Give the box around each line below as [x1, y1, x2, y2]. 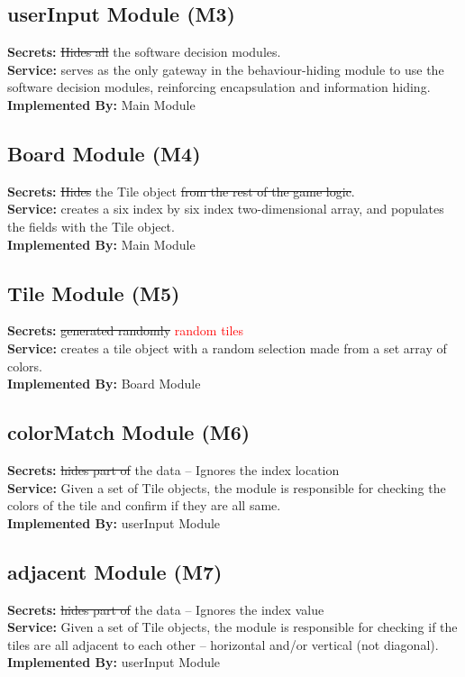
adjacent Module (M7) [7, 557, 223, 585]
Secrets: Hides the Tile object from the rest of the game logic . [7, 181, 355, 200]
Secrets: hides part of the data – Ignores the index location [7, 460, 340, 479]
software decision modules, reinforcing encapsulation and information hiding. [7, 78, 431, 96]
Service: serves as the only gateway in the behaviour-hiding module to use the [7, 59, 444, 78]
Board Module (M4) [7, 139, 201, 167]
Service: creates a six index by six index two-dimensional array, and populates [7, 199, 444, 218]
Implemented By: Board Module [7, 374, 201, 393]
